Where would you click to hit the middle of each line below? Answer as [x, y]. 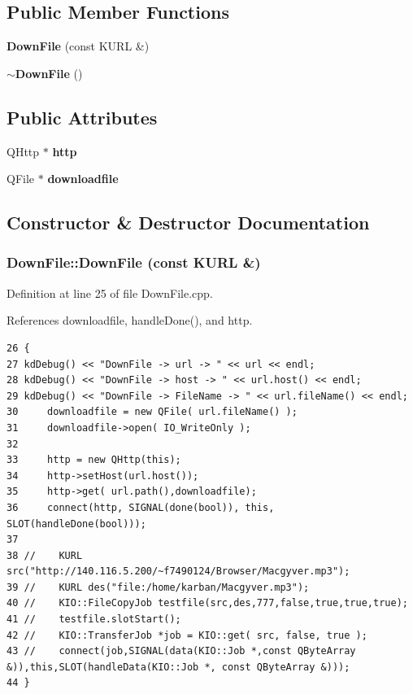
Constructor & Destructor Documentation [188, 223]
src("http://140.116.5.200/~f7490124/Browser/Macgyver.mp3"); [178, 572]
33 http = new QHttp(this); [94, 460]
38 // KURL [45, 555]
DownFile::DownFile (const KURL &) [134, 262]
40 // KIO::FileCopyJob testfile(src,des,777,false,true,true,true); [207, 603]
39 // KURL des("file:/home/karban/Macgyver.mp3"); [158, 587]
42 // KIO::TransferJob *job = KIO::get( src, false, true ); [187, 635]
